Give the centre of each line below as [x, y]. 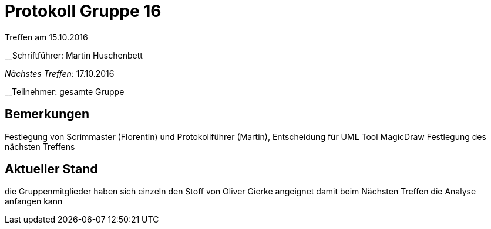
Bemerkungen [47, 114]
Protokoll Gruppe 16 [83, 11]
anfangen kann [34, 201]
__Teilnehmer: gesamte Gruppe [65, 91]
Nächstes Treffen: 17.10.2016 [60, 73]
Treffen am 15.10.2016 [46, 37]
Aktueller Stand [51, 169]
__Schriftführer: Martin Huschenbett [74, 55]
